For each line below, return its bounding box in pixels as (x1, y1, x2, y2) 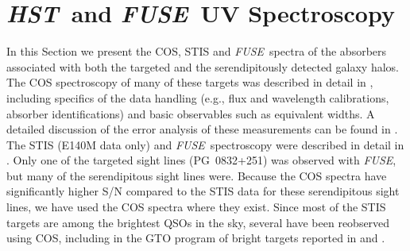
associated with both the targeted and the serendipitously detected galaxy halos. (6, 58, 399, 75)
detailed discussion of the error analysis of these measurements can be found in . (6, 121, 398, 137)
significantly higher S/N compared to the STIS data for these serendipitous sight (6, 183, 400, 199)
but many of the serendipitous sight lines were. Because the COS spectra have (6, 167, 387, 183)
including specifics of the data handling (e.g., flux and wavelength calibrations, (6, 89, 389, 106)
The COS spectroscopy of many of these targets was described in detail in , (6, 74, 373, 91)
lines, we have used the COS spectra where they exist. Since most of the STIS (6, 199, 386, 215)
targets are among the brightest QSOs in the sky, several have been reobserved (6, 214, 390, 230)
